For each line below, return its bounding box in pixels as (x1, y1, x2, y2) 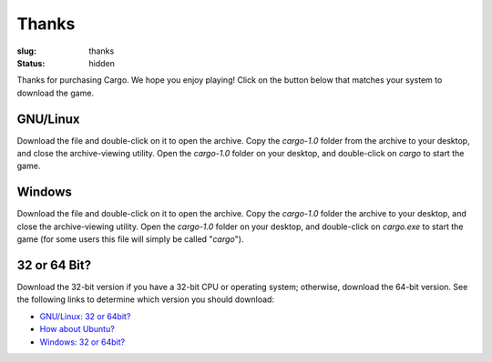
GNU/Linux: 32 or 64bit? (39, 310, 131, 322)
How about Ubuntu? (39, 324, 116, 335)
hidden (88, 57, 116, 68)
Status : (16, 57, 46, 68)
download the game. (16, 87, 95, 98)
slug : (16, 45, 36, 56)
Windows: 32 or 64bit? (39, 337, 126, 347)
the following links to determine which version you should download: (16, 294, 275, 305)
